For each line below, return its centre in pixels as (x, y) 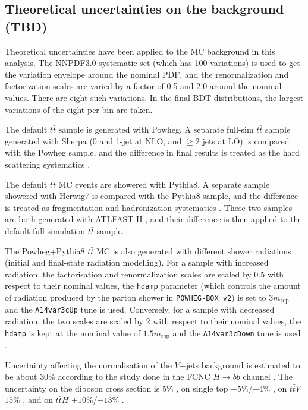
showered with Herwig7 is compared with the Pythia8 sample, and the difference (152, 196)
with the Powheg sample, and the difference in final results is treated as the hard (152, 152)
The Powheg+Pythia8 (45, 250)
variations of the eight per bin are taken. (79, 109)
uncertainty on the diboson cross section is (82, 388)
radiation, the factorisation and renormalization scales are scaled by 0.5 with (144, 274)
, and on (38, 400)
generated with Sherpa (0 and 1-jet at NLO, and (93, 141)
